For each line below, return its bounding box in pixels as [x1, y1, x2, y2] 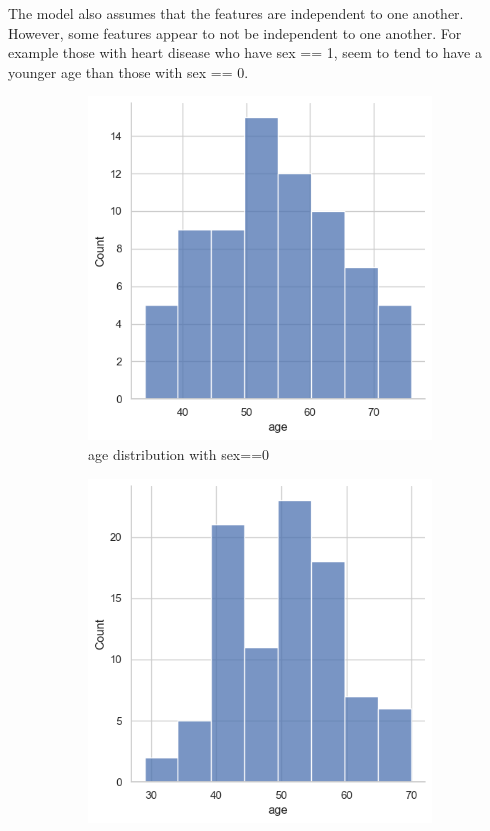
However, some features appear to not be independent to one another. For [8, 22, 462, 43]
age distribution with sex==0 [88, 443, 270, 464]
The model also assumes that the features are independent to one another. [8, 3, 464, 23]
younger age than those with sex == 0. [8, 61, 249, 82]
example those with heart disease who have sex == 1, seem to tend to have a [8, 42, 482, 63]
